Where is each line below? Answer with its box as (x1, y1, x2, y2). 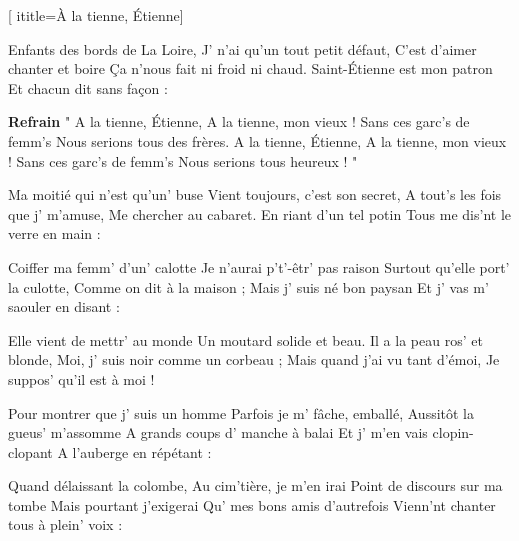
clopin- (432, 422, 474, 443)
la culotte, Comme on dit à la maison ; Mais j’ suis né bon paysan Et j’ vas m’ (8, 276, 489, 297)
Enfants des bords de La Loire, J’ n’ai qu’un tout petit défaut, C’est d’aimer (8, 38, 477, 59)
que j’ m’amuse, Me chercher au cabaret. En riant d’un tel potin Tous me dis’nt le (8, 203, 512, 224)
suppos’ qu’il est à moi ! (8, 368, 155, 389)
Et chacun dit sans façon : (8, 77, 168, 98)
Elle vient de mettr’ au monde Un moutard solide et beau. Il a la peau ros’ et (8, 329, 483, 350)
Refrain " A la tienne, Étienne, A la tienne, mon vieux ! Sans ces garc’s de (8, 111, 470, 132)
